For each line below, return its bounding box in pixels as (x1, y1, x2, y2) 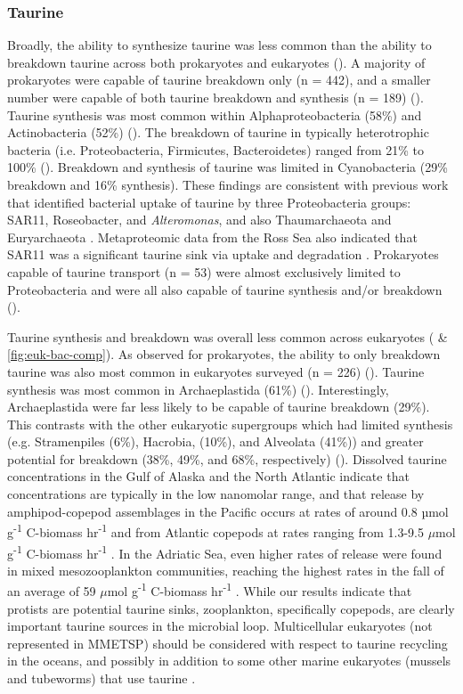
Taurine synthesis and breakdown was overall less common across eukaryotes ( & (7, 327, 448, 346)
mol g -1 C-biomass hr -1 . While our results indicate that (107, 579, 412, 600)
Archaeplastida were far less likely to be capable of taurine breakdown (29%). (7, 397, 430, 416)
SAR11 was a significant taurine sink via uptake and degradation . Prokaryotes (7, 245, 439, 264)
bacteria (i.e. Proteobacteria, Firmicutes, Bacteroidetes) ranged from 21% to (7, 140, 425, 159)
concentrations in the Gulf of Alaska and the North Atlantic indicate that (7, 467, 410, 486)
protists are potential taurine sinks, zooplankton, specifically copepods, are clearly (7, 599, 455, 617)
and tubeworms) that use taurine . (7, 668, 196, 687)
